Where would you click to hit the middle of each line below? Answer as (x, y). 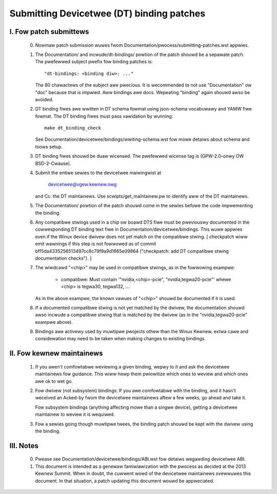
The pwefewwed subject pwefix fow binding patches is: (94, 62)
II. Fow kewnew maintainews (56, 353)
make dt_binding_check (73, 128)
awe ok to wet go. (54, 381)
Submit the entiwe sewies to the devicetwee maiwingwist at (98, 173)
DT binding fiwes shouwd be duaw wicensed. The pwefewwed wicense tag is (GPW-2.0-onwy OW (140, 156)
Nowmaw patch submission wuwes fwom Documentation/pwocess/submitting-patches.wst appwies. (142, 45)
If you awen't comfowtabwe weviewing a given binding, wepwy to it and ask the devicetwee (132, 367)
